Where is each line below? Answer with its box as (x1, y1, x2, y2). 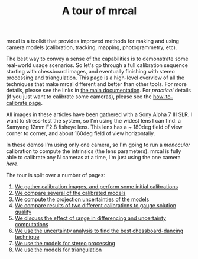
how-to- (152, 93, 173, 100)
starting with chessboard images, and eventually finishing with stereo (6, 68, 176, 75)
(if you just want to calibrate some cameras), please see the (6, 93, 152, 100)
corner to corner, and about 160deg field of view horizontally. (6, 130, 155, 137)
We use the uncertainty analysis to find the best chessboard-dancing (14, 227, 184, 235)
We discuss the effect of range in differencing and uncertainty (14, 215, 167, 222)
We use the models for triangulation (14, 246, 102, 253)
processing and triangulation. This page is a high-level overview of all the (6, 74, 185, 81)
